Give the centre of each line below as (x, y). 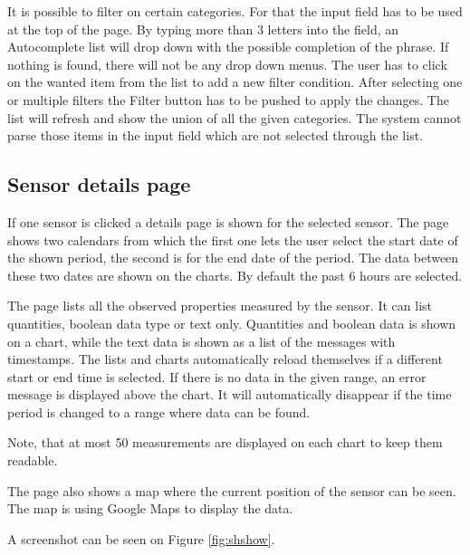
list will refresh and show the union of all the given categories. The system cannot (235, 117)
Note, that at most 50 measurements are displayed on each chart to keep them (225, 442)
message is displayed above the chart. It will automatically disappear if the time (230, 394)
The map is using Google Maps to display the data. (150, 508)
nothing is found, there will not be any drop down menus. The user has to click (227, 64)
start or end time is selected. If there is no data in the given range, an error (217, 376)
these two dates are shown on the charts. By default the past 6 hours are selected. (235, 275)
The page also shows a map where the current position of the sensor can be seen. (232, 490)
